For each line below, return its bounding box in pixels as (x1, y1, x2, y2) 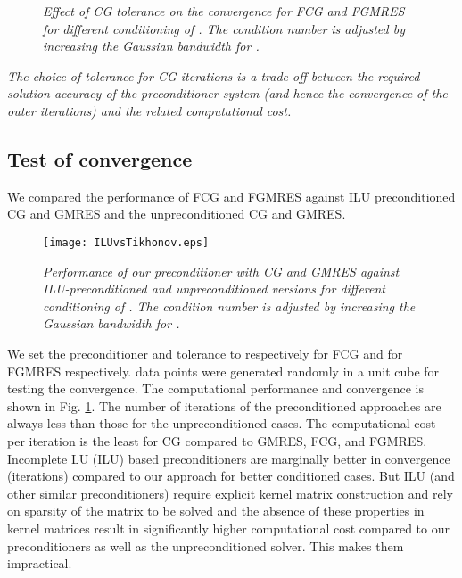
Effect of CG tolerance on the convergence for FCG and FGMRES (43, 2, 405, 20)
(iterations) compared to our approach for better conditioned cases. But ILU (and (7, 467, 455, 485)
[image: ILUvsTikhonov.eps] (43, 235, 210, 249)
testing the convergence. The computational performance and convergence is (7, 379, 424, 398)
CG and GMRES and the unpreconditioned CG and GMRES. (7, 204, 346, 223)
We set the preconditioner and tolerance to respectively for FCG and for (7, 343, 403, 362)
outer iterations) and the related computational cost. (7, 101, 292, 120)
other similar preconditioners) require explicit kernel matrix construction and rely (7, 483, 453, 502)
